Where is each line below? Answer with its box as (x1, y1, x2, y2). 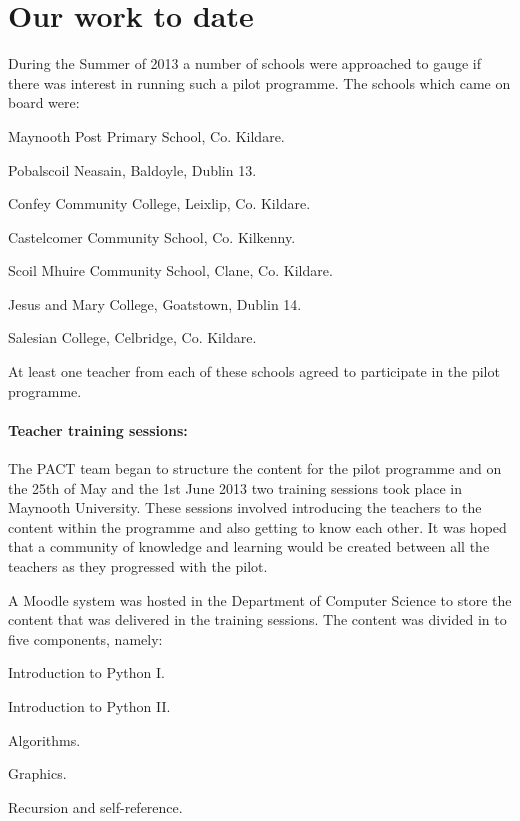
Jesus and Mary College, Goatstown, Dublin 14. (8, 293, 302, 314)
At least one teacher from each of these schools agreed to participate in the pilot (8, 361, 500, 382)
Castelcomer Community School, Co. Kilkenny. (8, 226, 296, 247)
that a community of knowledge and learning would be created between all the (8, 536, 490, 557)
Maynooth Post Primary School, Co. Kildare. (8, 125, 285, 146)
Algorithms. (8, 729, 81, 750)
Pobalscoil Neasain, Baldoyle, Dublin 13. (8, 159, 257, 180)
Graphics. (8, 763, 67, 784)
